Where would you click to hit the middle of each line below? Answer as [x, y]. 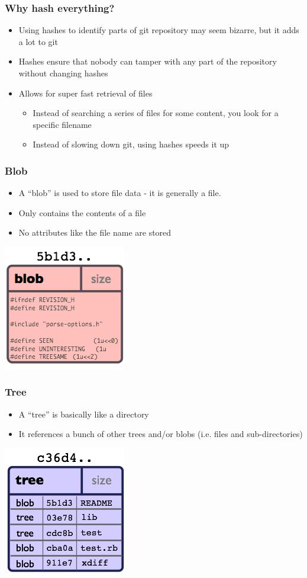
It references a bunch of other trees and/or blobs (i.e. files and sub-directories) [161, 434]
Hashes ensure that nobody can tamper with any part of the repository [148, 61]
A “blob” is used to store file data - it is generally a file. [120, 193]
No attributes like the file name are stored [95, 232]
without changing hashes [63, 73]
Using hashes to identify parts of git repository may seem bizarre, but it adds [159, 30]
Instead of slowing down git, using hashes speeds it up [131, 144]
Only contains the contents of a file [82, 212]
